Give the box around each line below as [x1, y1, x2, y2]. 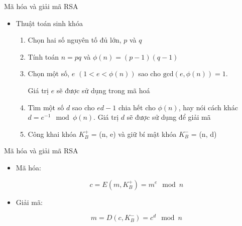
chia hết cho [118, 102, 156, 112]
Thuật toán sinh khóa [16, 18, 83, 28]
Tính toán [28, 51, 59, 62]
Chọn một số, [28, 68, 70, 79]
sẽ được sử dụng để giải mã [127, 112, 211, 122]
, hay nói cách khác [178, 102, 238, 112]
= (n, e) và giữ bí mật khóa [91, 128, 177, 139]
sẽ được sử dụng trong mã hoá [56, 85, 150, 95]
